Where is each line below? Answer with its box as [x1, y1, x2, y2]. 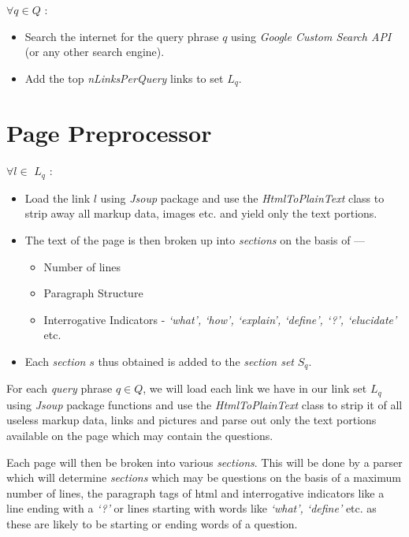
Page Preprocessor [6, 117, 212, 149]
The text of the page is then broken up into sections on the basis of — [24, 232, 366, 248]
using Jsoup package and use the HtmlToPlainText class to [100, 189, 385, 206]
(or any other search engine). [24, 43, 165, 60]
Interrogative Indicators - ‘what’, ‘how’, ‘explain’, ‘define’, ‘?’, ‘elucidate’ [43, 311, 397, 327]
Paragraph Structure [43, 285, 143, 301]
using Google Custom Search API [231, 28, 392, 44]
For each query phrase [6, 380, 113, 397]
